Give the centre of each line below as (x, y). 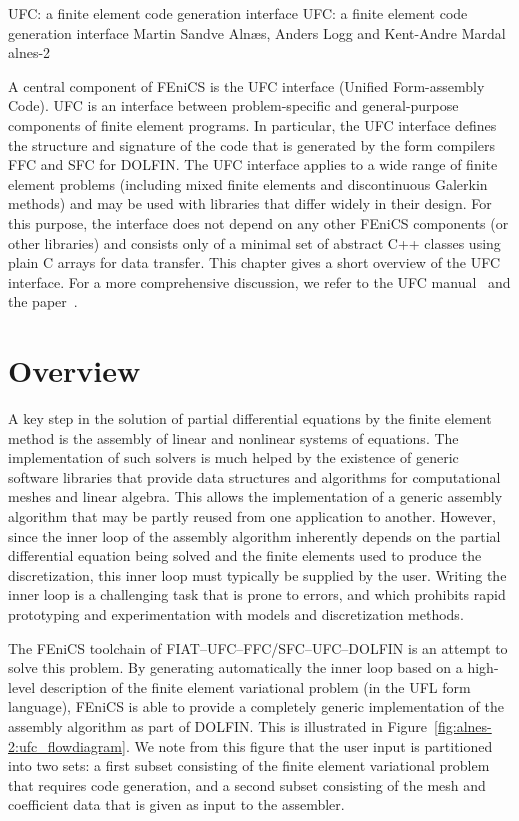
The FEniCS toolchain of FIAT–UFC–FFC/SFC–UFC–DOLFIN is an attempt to (258, 647)
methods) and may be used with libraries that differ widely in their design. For (250, 203)
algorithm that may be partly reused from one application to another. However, (252, 516)
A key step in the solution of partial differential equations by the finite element (250, 418)
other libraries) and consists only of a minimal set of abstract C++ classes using (254, 242)
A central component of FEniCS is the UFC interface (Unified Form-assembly (246, 85)
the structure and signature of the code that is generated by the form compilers (252, 144)
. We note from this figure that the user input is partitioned (309, 745)
